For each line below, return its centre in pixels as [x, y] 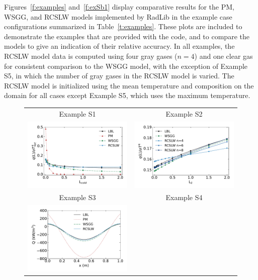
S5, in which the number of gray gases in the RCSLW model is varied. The [119, 76]
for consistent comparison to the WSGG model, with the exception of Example [126, 66]
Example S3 [77, 197]
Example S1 [77, 113]
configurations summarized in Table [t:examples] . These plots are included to [123, 26]
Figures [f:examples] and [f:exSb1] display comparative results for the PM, [119, 7]
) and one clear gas [224, 56]
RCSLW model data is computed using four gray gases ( [91, 56]
